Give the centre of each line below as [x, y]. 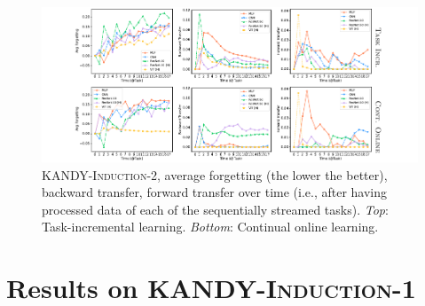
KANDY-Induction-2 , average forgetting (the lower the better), [215, 174]
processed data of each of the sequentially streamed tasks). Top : [215, 209]
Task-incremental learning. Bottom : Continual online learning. [210, 227]
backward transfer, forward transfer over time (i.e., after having [215, 192]
